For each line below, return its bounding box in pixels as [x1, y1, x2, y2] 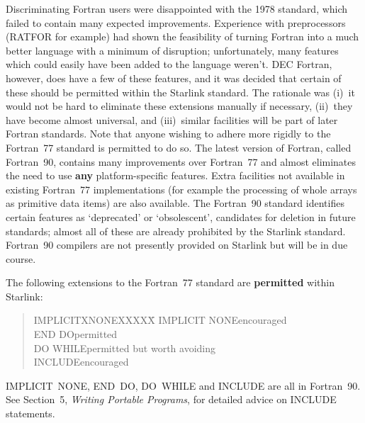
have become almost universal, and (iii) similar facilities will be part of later [6, 112, 338, 127]
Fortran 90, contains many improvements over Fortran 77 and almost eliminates [6, 154, 356, 169]
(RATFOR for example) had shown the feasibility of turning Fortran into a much [6, 29, 359, 44]
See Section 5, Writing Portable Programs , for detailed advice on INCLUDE [6, 392, 337, 407]
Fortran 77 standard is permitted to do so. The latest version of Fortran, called [6, 140, 352, 154]
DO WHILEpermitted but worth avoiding [33, 340, 215, 355]
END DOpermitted [33, 327, 118, 342]
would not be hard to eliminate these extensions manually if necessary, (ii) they [6, 98, 353, 113]
